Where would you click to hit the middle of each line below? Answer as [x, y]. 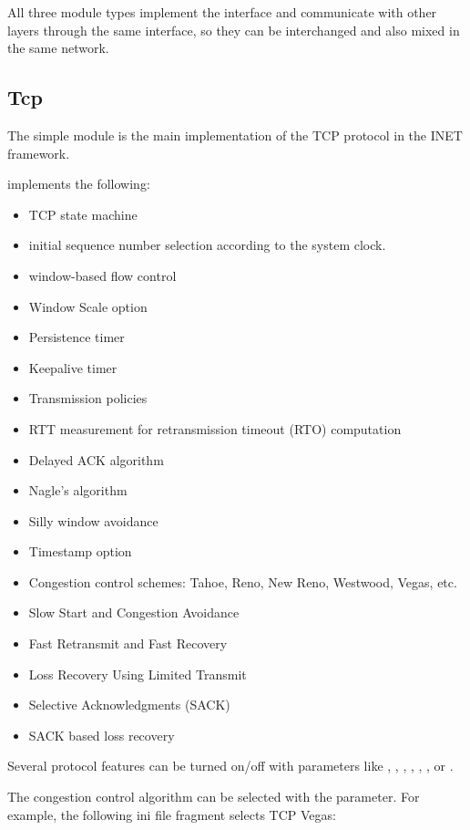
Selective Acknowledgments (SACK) [129, 705]
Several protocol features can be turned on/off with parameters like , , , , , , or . [230, 766]
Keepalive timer [73, 367]
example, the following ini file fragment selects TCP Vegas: [172, 814]
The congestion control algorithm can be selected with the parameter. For [214, 797]
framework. [39, 153]
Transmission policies [88, 398]
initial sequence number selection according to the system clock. [207, 245]
